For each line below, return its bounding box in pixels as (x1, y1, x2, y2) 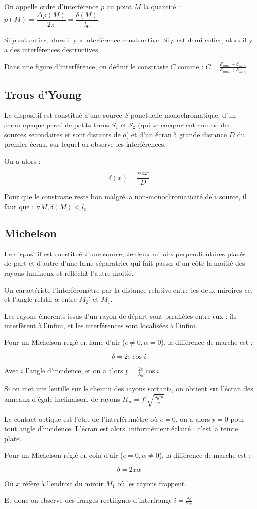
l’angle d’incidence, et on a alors (25, 365, 123, 376)
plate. (4, 433, 22, 443)
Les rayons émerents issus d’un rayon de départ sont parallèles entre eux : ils (4, 310, 237, 321)
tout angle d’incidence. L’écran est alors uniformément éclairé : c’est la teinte (4, 424, 238, 433)
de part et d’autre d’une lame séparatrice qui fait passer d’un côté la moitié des (4, 258, 245, 268)
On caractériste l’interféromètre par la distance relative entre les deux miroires (4, 284, 242, 295)
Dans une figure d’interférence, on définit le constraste (4, 61, 169, 71)
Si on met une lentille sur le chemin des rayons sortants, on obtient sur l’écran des (4, 383, 253, 394)
